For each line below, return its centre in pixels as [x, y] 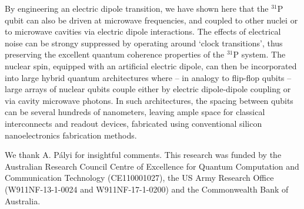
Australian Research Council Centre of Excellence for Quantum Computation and [152, 166]
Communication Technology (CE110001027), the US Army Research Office [139, 178]
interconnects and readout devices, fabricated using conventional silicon [133, 123]
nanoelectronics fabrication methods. [71, 135]
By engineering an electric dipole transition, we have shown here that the [137, 8]
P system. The [259, 54]
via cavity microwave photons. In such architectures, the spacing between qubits [149, 100]
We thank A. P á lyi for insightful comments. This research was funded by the [143, 155]
